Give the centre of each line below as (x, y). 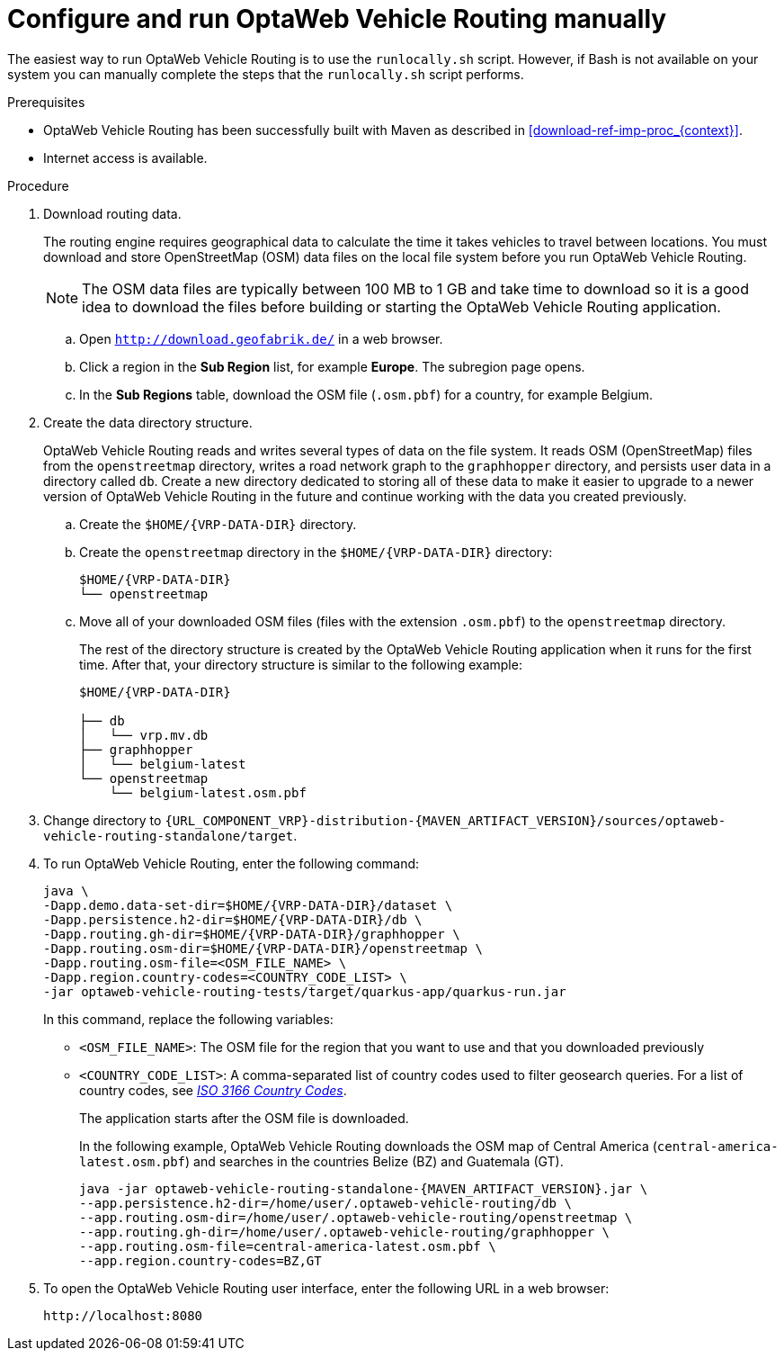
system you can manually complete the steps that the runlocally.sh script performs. (266, 74)
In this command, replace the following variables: (188, 1019)
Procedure (38, 185)
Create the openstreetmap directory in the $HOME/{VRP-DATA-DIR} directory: (316, 552)
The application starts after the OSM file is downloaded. (244, 1118)
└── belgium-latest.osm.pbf (208, 792)
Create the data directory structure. (148, 422)
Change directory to (102, 820)
